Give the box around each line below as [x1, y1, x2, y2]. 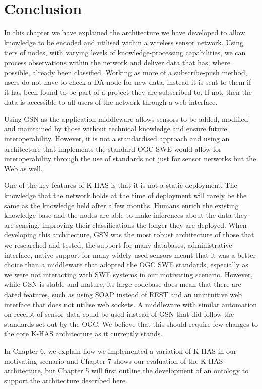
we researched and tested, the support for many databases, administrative [4, 239, 232, 250]
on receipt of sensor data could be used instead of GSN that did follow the [4, 309, 234, 319]
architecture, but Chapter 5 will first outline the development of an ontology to [4, 365, 249, 376]
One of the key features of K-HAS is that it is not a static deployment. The [4, 180, 237, 190]
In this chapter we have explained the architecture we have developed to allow [4, 27, 245, 38]
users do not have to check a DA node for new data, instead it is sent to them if [4, 77, 251, 87]
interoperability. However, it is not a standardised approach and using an [4, 133, 230, 144]
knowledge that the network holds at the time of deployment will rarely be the [4, 190, 247, 201]
